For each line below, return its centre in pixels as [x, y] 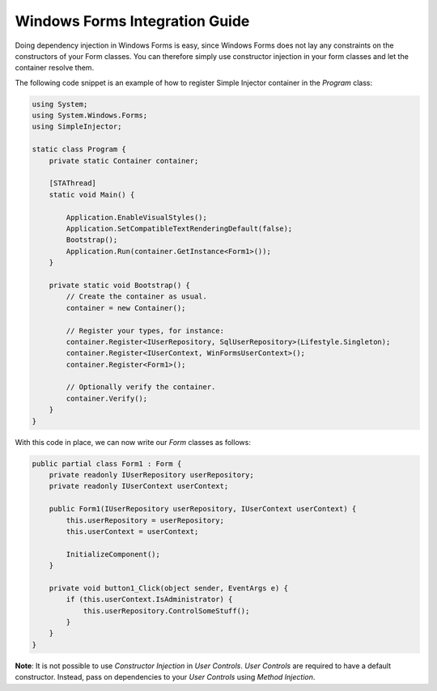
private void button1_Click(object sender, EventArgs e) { [169, 588]
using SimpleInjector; [77, 127]
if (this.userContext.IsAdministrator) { [149, 600]
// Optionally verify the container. [141, 387]
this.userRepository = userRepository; [145, 520]
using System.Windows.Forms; [90, 116]
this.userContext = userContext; [132, 531]
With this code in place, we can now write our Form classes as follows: [133, 442]
